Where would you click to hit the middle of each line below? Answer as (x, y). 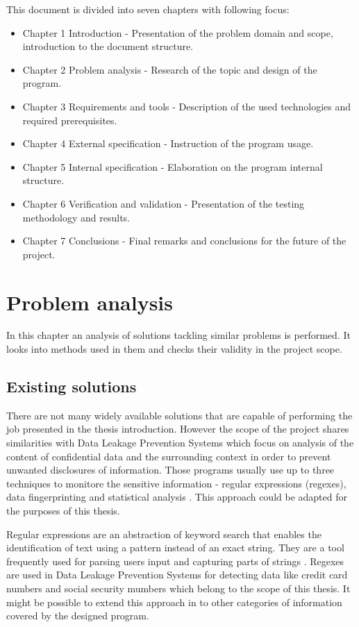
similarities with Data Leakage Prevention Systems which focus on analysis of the (180, 443)
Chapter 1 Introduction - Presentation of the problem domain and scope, (178, 32)
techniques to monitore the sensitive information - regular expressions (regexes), (176, 483)
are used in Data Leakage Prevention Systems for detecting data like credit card (177, 575)
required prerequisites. (70, 120)
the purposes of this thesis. (63, 510)
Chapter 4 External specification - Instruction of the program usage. (168, 143)
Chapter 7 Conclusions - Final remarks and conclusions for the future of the (184, 241)
